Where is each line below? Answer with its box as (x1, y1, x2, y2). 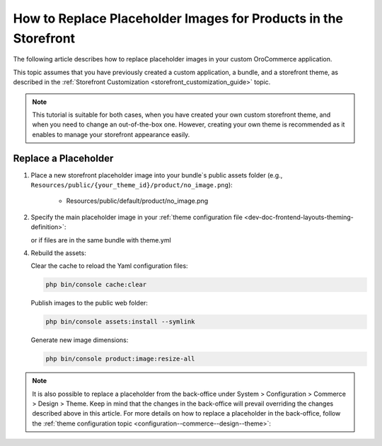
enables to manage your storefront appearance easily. (32, 130, 190, 139)
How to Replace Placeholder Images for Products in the (13, 11, 343, 26)
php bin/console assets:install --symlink (45, 318, 195, 326)
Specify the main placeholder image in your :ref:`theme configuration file (30, 213, 243, 221)
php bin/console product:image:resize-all (45, 355, 195, 363)
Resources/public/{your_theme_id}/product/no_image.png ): (30, 180, 233, 189)
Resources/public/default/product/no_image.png (66, 196, 209, 205)
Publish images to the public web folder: (30, 299, 149, 307)
